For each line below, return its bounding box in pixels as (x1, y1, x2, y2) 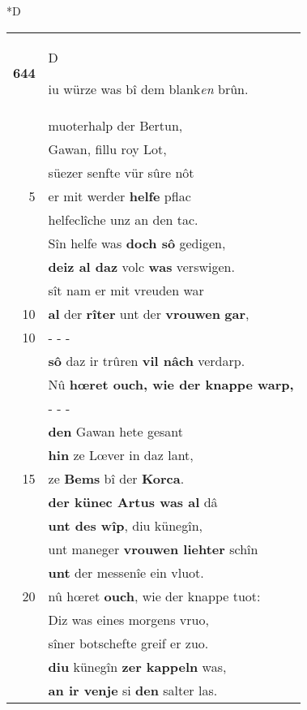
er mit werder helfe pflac (48, 186, 191, 205)
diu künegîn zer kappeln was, (48, 656, 227, 676)
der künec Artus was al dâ (48, 492, 218, 511)
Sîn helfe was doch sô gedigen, (48, 233, 226, 252)
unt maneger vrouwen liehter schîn (48, 539, 258, 558)
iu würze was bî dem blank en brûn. (48, 79, 249, 98)
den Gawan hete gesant (48, 421, 184, 441)
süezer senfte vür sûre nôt (48, 162, 194, 182)
